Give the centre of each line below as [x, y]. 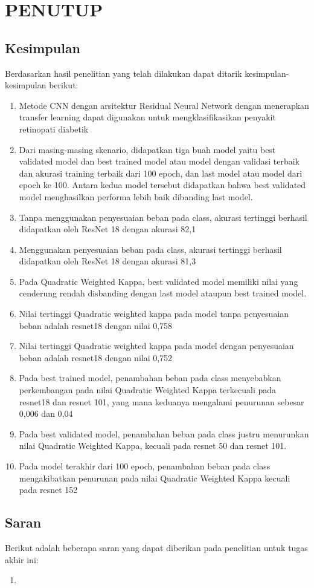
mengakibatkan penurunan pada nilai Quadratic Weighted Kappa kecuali [155, 478]
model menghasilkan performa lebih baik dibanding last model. [136, 196]
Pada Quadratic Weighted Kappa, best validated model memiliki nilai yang [159, 281]
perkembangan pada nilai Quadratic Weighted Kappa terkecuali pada [148, 390]
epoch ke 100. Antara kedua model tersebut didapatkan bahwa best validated [162, 185]
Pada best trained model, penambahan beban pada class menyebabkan [150, 378]
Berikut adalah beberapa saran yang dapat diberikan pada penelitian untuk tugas [156, 547]
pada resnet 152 [48, 490]
